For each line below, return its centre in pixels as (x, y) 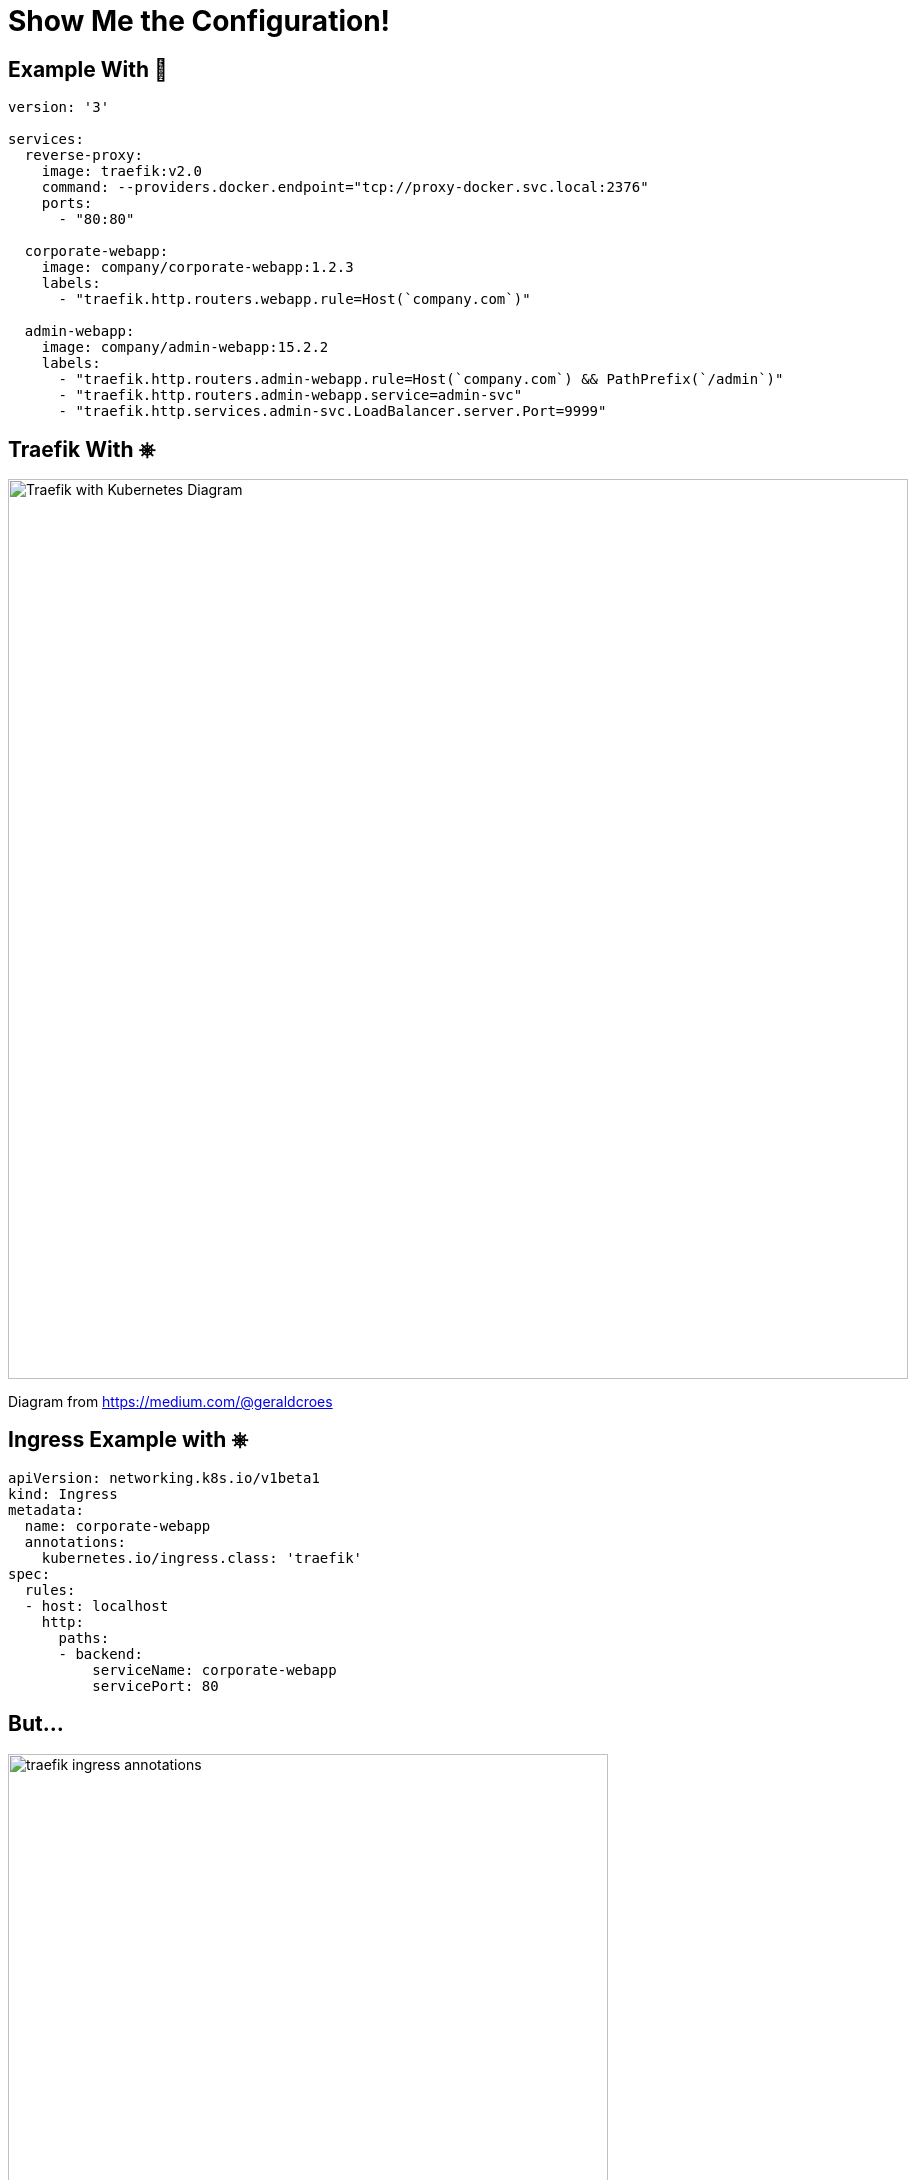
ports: (67, 203)
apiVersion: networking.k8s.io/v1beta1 (164, 1477)
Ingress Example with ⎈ (128, 1440)
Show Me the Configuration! (199, 21)
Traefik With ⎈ (82, 449)
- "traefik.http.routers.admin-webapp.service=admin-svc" (290, 395)
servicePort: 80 (155, 1685)
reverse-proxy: (83, 155)
